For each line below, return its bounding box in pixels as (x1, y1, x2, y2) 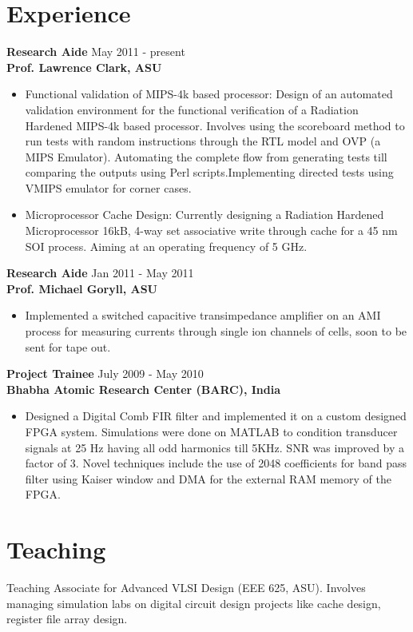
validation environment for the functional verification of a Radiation (25, 101, 359, 117)
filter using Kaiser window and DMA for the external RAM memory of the (25, 470, 391, 487)
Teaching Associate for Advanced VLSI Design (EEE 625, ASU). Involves (6, 579, 366, 596)
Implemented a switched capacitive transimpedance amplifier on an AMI (25, 307, 381, 324)
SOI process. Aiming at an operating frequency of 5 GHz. (25, 237, 308, 254)
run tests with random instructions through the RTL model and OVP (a (25, 133, 381, 149)
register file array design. (6, 610, 128, 627)
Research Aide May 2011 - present (6, 43, 185, 60)
